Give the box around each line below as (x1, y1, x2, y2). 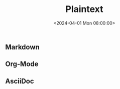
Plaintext (65, 3, 103, 15)
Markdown (5, 42, 40, 51)
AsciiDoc (5, 76, 34, 85)
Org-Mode (5, 60, 39, 68)
